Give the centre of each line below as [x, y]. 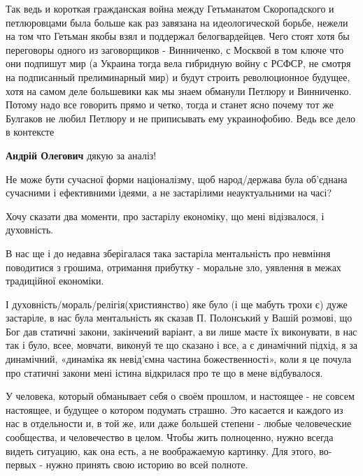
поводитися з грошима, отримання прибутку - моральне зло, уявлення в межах [173, 267]
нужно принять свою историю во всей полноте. [147, 464]
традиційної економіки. [55, 281]
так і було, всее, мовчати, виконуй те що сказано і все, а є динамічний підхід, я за [182, 345]
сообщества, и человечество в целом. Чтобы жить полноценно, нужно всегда [170, 437]
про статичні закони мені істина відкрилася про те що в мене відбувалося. [164, 372]
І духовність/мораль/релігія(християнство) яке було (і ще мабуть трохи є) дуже [177, 304]
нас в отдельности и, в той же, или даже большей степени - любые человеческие [179, 423]
